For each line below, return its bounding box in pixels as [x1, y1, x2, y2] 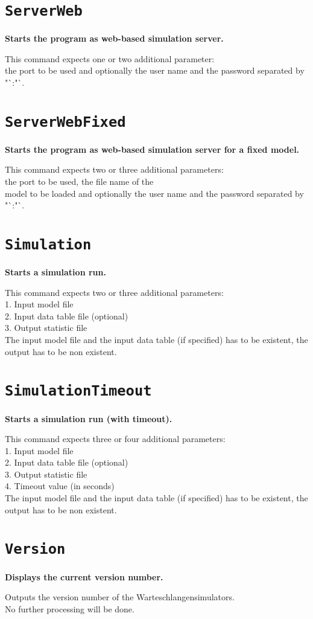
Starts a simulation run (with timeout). [5, 412, 172, 425]
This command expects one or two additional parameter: [5, 52, 215, 65]
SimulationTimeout [5, 382, 152, 400]
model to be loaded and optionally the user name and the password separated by [5, 187, 304, 199]
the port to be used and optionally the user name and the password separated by [5, 64, 305, 77]
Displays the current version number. [5, 570, 163, 583]
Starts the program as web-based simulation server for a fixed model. [5, 143, 300, 155]
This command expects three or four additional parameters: [5, 432, 226, 445]
